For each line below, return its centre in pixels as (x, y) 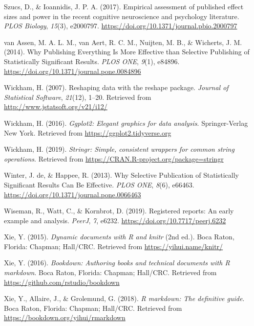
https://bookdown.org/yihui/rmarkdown (65, 317)
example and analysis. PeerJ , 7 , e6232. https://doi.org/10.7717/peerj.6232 (115, 220)
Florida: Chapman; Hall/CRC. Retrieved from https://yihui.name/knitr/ (114, 246)
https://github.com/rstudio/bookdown (62, 282)
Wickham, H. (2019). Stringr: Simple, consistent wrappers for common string (119, 149)
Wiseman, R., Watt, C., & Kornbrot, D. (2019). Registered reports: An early (119, 211)
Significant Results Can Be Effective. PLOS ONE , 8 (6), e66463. (99, 184)
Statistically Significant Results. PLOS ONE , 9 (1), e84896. (92, 61)
